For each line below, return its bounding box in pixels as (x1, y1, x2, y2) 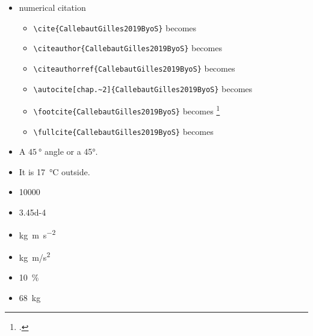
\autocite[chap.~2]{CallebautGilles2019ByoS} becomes (33, 82, 253, 95)
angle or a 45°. (44, 145, 98, 158)
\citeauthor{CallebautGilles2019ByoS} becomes (33, 42, 222, 54)
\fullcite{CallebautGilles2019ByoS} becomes (33, 125, 214, 137)
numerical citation (19, 1, 86, 13)
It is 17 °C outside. (19, 165, 90, 178)
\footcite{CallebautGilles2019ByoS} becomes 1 (33, 103, 220, 117)
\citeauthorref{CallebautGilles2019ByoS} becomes (33, 61, 235, 74)
